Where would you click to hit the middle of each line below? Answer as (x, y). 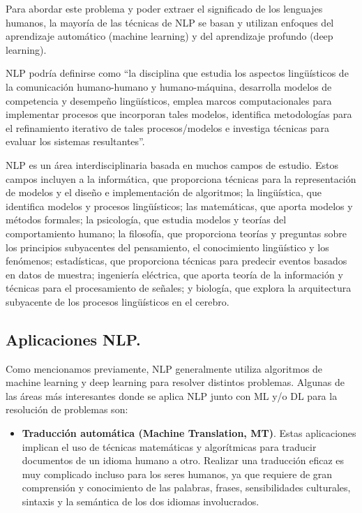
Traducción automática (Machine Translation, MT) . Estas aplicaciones (189, 433)
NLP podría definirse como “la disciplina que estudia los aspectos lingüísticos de (177, 73)
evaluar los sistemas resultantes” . (75, 141)
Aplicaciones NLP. (73, 339)
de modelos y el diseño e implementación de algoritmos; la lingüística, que (164, 192)
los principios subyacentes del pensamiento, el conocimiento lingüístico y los (167, 247)
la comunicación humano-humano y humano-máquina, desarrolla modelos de (169, 86)
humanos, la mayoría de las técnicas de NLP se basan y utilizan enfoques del (170, 22)
